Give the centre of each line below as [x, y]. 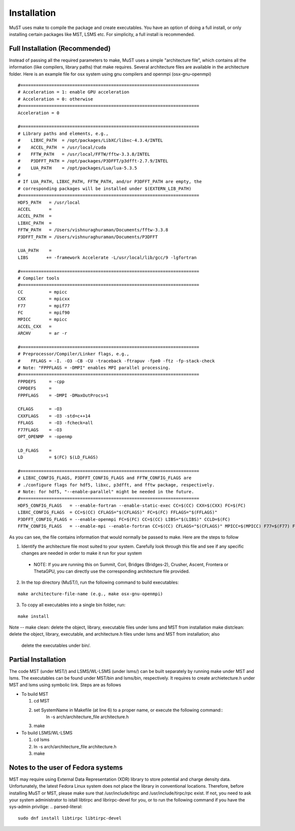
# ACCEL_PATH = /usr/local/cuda [62, 147]
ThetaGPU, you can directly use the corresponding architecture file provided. [112, 571]
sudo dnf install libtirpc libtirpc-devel [70, 818]
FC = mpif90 [44, 312]
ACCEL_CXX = [35, 326]
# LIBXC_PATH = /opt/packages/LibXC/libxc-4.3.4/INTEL [90, 141]
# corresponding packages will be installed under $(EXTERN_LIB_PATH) [105, 189]
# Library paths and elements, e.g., [63, 133]
